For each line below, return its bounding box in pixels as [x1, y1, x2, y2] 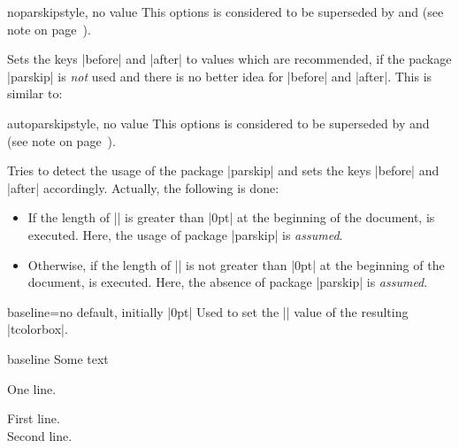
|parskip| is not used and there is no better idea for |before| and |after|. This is [7, 66, 432, 85]
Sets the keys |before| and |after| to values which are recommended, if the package [7, 50, 452, 68]
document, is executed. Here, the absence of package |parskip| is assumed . [27, 273, 428, 291]
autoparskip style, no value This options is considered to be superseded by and [7, 113, 430, 132]
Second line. [7, 426, 73, 444]
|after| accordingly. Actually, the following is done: [7, 178, 279, 197]
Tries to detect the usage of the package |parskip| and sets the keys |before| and [7, 161, 440, 180]
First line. [7, 409, 60, 428]
